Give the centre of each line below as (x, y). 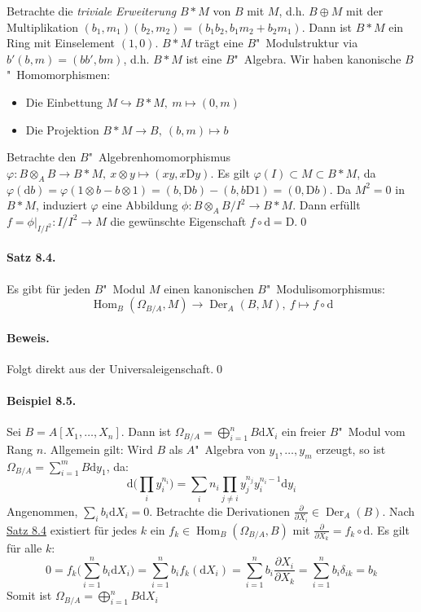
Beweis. (28, 337)
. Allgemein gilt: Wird (98, 449)
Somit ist (29, 595)
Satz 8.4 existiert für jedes (72, 529)
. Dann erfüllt (327, 205)
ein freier (304, 431)
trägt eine (219, 43)
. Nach (399, 511)
